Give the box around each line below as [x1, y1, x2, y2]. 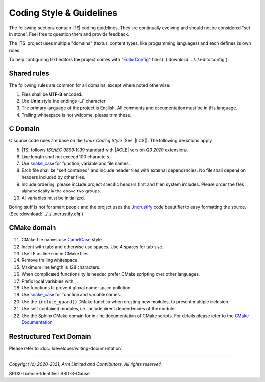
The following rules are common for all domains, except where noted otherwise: [9, 82, 171, 88]
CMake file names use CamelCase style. [21, 237, 103, 243]
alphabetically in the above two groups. [21, 188, 101, 194]
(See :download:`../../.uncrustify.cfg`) [9, 211, 83, 217]
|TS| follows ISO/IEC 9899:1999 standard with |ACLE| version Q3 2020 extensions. [21, 147, 188, 153]
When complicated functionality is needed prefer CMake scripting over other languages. [21, 271, 200, 277]
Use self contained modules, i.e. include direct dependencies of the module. [21, 306, 176, 312]
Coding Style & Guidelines [9, 7, 118, 18]
